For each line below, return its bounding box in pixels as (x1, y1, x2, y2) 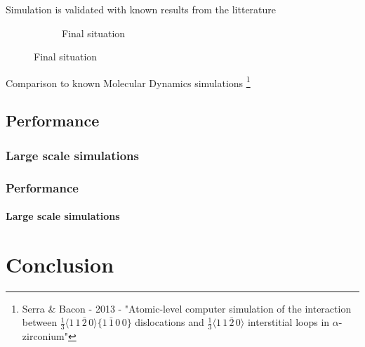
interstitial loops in (247, 315, 330, 329)
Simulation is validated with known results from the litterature (6, 2, 277, 16)
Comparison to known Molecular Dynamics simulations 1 (6, 73, 251, 90)
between (22, 315, 58, 329)
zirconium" (22, 329, 68, 343)
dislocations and (135, 315, 204, 329)
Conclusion (6, 249, 114, 278)
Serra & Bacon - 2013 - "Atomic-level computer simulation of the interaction (22, 301, 352, 315)
